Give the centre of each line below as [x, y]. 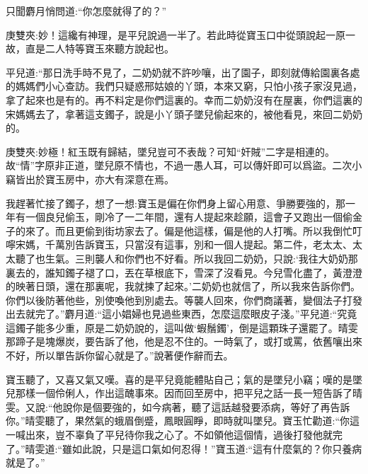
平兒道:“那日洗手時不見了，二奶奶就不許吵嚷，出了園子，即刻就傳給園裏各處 [183, 72]
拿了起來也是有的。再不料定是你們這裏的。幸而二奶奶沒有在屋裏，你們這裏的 [184, 99]
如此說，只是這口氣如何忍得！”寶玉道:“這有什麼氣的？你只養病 [217, 448]
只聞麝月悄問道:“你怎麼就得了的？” [86, 11]
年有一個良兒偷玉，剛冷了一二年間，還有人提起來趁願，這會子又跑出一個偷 [179, 217]
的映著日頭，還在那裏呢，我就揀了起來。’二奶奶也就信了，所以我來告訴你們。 [183, 286]
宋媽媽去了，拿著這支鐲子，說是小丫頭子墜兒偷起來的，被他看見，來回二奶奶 [184, 114]
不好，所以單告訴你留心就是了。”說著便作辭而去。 [120, 355]
